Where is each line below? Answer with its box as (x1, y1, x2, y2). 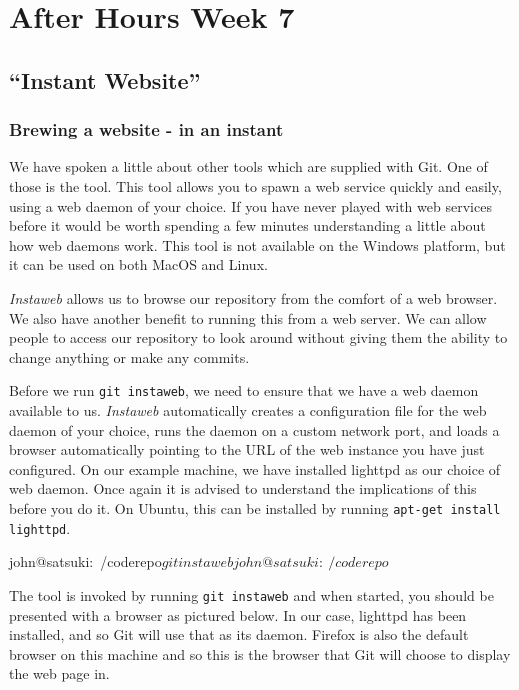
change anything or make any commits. (9, 346, 250, 367)
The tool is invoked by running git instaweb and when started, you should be (9, 584, 494, 605)
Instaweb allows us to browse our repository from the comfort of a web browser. (9, 287, 498, 308)
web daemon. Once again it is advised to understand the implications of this (9, 478, 477, 499)
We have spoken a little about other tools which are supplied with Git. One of (9, 156, 488, 177)
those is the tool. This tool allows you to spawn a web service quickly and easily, (9, 175, 502, 196)
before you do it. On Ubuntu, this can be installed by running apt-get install (9, 497, 501, 518)
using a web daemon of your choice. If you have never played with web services (9, 195, 492, 216)
